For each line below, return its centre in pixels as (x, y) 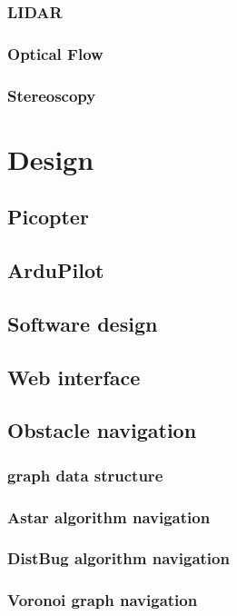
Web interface (74, 377)
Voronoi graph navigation (103, 600)
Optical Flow (55, 53)
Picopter (48, 217)
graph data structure (85, 475)
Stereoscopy (52, 95)
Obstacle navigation (102, 430)
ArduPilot (56, 270)
